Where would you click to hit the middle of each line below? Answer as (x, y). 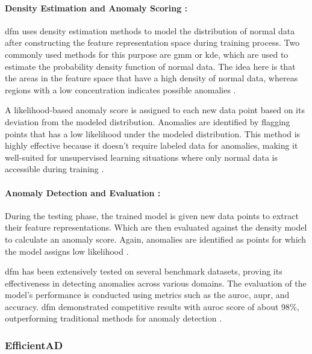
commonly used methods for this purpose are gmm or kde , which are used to (147, 54)
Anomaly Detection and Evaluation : (83, 192)
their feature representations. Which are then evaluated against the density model (156, 227)
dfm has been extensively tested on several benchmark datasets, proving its (144, 271)
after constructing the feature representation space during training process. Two (152, 42)
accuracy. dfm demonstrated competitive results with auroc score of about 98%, (152, 306)
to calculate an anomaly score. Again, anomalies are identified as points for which (156, 239)
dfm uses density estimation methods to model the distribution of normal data (150, 30)
